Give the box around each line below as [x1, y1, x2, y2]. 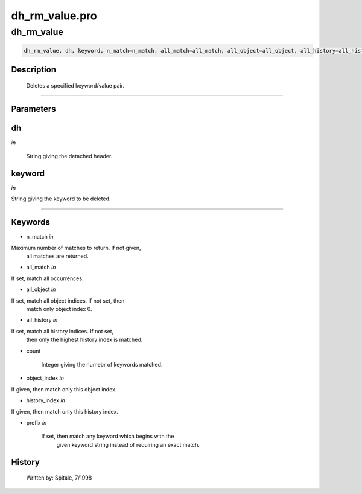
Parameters [11, 103, 56, 114]
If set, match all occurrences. [11, 275, 84, 282]
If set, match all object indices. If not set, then [11, 297, 125, 304]
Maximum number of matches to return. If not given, [11, 244, 141, 251]
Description [11, 65, 57, 75]
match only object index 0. [26, 306, 92, 313]
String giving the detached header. [26, 153, 113, 160]
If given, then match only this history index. [11, 408, 119, 415]
